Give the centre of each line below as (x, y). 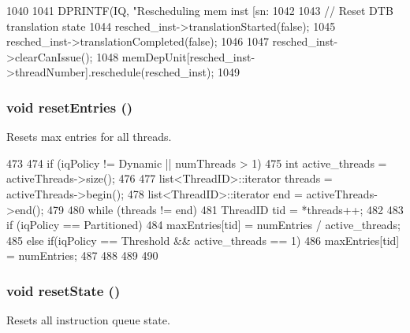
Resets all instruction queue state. (88, 320)
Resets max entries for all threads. (89, 137)
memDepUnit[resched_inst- (188, 56)
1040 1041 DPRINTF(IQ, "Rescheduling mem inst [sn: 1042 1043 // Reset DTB (200, 10)
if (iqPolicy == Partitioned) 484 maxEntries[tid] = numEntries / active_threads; (203, 225)
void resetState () (63, 290)
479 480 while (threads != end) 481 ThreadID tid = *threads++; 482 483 (225, 209)
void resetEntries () (70, 107)
